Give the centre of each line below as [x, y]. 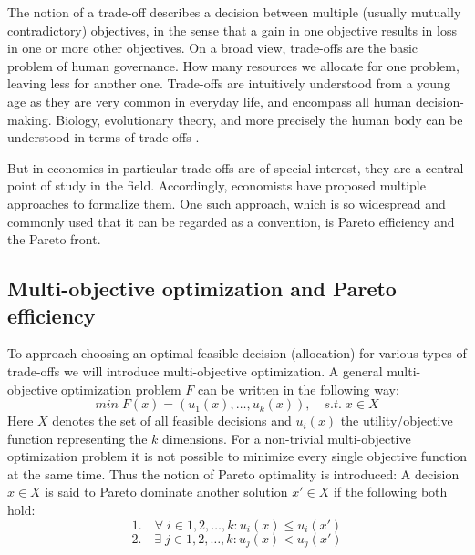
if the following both [390, 492]
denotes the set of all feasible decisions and [172, 421]
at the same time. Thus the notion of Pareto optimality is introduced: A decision [233, 473]
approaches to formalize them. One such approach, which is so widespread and [227, 203]
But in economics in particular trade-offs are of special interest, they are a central [236, 167]
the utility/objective [397, 421]
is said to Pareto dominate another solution [166, 492]
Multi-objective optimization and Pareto [202, 288]
